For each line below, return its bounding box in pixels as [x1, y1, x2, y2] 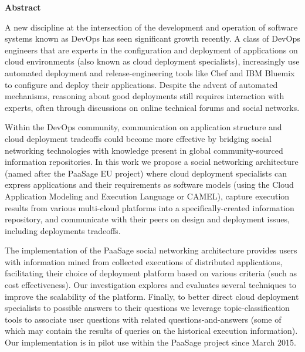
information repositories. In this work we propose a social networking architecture [5, 155, 299, 168]
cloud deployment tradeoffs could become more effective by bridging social [5, 132, 272, 144]
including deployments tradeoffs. [5, 224, 121, 236]
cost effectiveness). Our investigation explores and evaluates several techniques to [5, 279, 296, 291]
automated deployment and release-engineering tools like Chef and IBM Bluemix [5, 66, 295, 79]
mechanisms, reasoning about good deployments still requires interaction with [5, 90, 284, 102]
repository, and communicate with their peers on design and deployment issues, [5, 213, 290, 225]
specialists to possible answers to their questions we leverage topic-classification [5, 302, 290, 314]
